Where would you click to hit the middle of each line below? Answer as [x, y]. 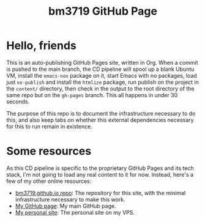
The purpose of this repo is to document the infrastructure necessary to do [101, 113]
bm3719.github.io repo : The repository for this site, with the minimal [100, 193]
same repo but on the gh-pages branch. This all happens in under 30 [92, 95]
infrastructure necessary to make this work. [70, 199]
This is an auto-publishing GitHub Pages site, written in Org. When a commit [102, 62]
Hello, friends [41, 46]
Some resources [49, 151]
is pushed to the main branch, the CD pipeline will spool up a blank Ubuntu [100, 69]
